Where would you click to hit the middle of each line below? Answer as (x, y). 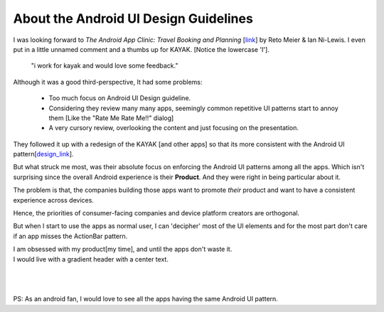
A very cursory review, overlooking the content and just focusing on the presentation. (174, 128)
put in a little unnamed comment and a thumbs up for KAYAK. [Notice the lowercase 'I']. (141, 49)
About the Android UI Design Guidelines (133, 18)
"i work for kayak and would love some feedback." (105, 66)
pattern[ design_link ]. (43, 154)
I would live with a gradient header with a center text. (91, 259)
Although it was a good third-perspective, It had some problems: (108, 82)
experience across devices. (53, 200)
